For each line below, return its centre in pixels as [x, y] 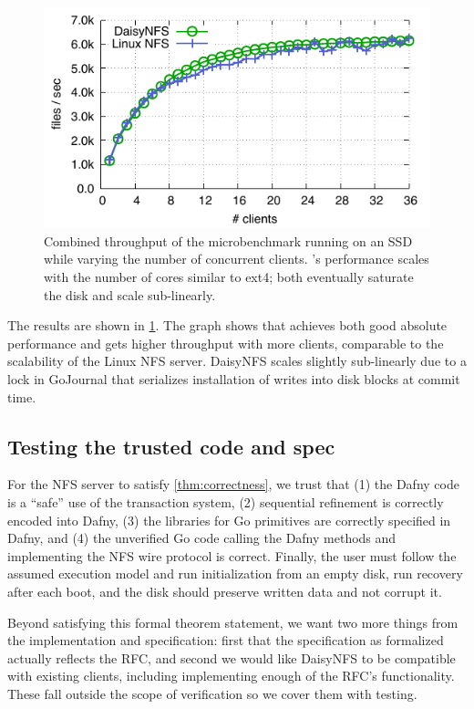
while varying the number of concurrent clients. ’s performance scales [237, 259]
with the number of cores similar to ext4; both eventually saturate [229, 277]
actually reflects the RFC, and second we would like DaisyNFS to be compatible [232, 657]
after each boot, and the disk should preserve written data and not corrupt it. [225, 591]
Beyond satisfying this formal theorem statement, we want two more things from [233, 622]
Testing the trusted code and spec [171, 446]
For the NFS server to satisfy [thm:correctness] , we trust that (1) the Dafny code [233, 484]
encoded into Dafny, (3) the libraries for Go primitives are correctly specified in [229, 520]
